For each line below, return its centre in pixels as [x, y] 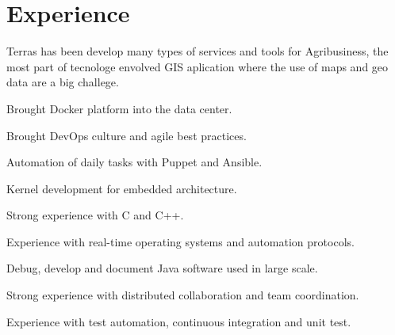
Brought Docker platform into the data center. [119, 108]
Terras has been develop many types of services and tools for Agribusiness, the [197, 51]
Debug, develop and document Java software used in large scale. [162, 268]
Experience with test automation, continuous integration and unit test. [179, 321]
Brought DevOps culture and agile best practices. [127, 135]
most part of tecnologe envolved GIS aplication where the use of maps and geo [197, 66]
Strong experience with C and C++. [95, 215]
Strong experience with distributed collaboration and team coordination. [183, 295]
